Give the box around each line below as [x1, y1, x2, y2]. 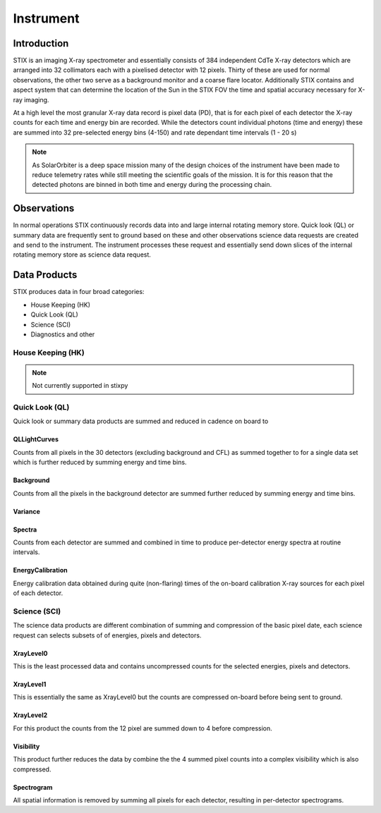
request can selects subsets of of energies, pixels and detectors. [13, 631, 202, 640]
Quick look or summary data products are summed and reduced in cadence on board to [13, 417, 269, 426]
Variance [13, 507, 40, 515]
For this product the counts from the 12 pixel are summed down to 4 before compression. [13, 723, 272, 733]
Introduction [13, 37, 69, 49]
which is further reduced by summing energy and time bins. [13, 458, 187, 467]
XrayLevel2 [13, 711, 48, 719]
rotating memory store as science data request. [13, 250, 152, 259]
